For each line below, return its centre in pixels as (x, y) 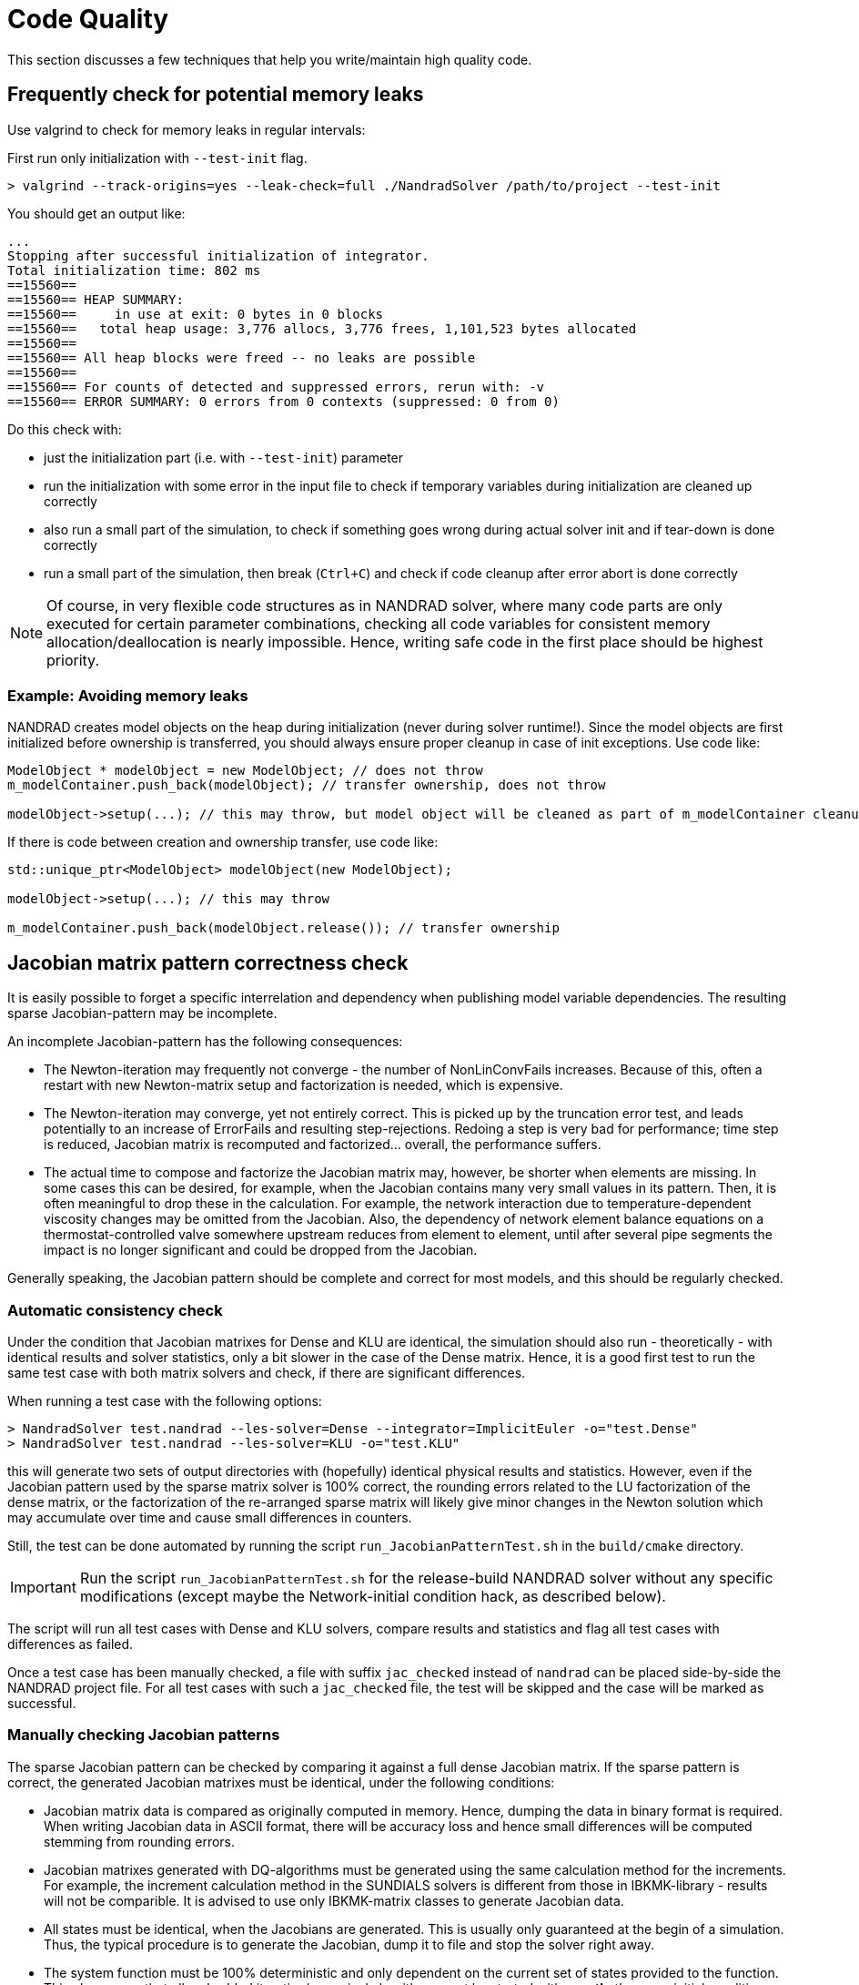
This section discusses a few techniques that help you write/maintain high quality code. (270, 59)
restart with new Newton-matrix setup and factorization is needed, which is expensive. (303, 1085)
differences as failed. (71, 1644)
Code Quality (88, 19)
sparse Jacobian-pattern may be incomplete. (142, 1013)
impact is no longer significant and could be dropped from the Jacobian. (261, 1250)
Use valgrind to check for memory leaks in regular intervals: (187, 129)
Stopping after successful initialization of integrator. (218, 255)
